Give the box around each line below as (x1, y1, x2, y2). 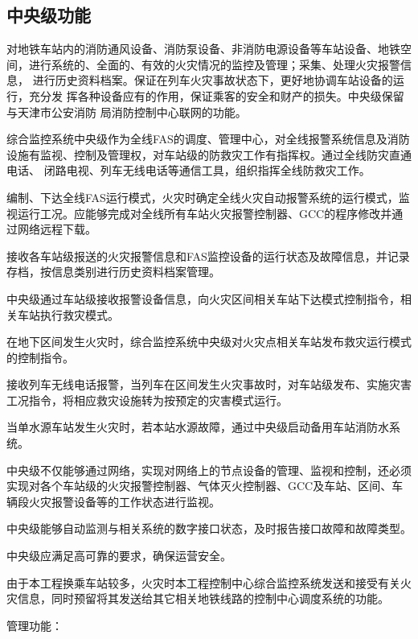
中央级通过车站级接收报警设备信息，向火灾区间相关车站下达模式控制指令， (6, 290, 400, 307)
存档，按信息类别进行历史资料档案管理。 (6, 263, 220, 280)
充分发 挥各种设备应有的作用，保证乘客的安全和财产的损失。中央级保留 (28, 87, 404, 104)
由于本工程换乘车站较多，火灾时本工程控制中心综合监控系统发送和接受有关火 (6, 574, 412, 591)
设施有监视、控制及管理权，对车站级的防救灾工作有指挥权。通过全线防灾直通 (6, 146, 412, 163)
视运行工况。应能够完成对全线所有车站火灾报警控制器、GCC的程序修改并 (6, 204, 392, 221)
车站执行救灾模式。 (17, 306, 119, 323)
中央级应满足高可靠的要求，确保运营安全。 (6, 547, 232, 564)
